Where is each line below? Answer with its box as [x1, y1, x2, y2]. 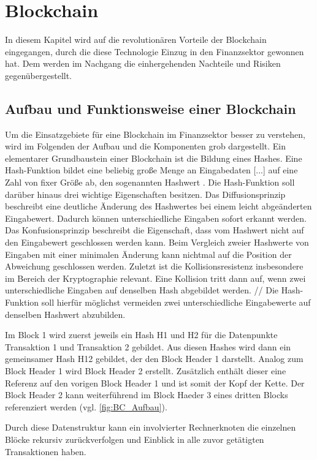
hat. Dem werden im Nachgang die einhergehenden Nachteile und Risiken [5, 57, 281, 70]
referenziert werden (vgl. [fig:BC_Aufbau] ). [5, 400, 167, 413]
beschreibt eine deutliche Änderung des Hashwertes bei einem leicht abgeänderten [5, 200, 312, 213]
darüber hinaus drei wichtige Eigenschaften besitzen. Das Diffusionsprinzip [5, 187, 286, 200]
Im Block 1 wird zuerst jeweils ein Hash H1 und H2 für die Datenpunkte [5, 328, 278, 341]
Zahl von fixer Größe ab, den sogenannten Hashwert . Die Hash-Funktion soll [5, 176, 295, 189]
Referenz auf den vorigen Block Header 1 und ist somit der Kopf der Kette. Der [5, 376, 305, 389]
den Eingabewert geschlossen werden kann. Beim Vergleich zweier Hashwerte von [5, 236, 309, 249]
